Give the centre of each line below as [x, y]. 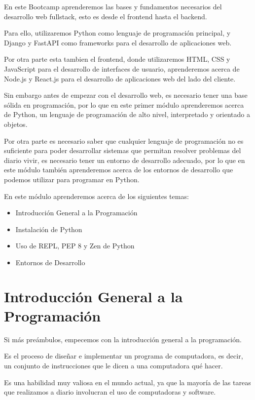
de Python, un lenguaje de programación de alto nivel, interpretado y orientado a [127, 114]
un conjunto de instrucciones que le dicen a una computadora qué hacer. [113, 365]
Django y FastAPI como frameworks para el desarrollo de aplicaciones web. [118, 42]
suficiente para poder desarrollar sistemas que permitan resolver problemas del [123, 150]
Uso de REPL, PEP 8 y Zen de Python [75, 246]
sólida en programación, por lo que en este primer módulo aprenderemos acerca [124, 104]
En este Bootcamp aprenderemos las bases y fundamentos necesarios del [113, 6]
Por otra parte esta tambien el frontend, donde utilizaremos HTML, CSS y [117, 59]
